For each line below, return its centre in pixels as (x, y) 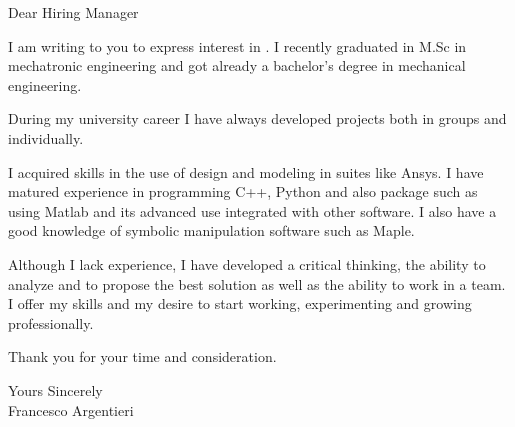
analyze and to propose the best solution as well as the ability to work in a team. (257, 283)
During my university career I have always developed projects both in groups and (257, 118)
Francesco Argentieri (71, 409)
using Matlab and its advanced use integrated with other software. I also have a (252, 210)
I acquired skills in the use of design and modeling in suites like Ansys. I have (246, 171)
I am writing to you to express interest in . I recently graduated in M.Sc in (237, 45)
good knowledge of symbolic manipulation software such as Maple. (211, 230)
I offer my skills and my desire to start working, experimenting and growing (240, 303)
